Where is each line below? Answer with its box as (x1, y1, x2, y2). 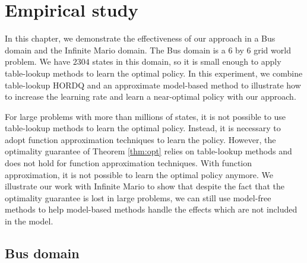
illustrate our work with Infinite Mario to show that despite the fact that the (5, 180, 284, 192)
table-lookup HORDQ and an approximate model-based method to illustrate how (5, 78, 301, 91)
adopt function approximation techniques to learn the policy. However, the (5, 133, 276, 145)
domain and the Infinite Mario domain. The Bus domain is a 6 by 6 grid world (5, 43, 291, 56)
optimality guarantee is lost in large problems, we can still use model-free (5, 191, 271, 204)
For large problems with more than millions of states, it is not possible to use (5, 110, 286, 122)
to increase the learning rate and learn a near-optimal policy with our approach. (5, 90, 296, 103)
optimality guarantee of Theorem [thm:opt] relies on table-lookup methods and (5, 145, 292, 157)
